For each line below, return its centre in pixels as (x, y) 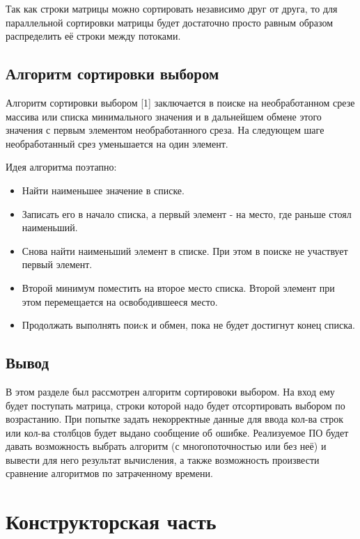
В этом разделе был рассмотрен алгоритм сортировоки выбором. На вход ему (170, 391)
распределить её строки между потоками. (93, 36)
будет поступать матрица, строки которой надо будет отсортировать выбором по (175, 405)
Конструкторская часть (111, 521)
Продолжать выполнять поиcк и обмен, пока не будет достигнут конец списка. (188, 325)
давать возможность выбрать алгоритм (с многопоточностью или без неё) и (166, 446)
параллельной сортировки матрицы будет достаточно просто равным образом (170, 22)
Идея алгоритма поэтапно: (61, 167)
